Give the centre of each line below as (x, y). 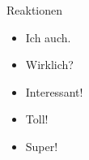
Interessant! (54, 91)
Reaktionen (35, 10)
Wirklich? (49, 65)
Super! (42, 146)
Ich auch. (48, 37)
